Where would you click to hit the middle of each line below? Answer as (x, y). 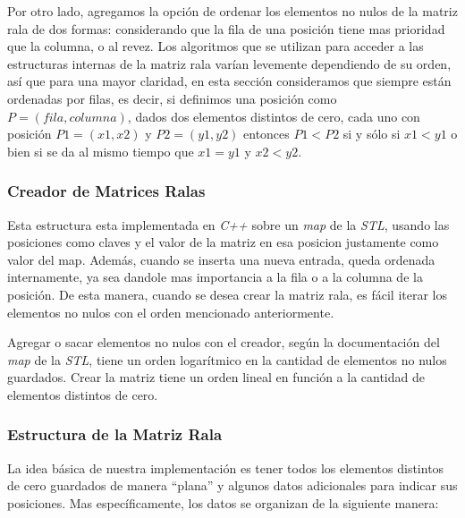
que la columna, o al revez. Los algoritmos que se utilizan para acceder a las (216, 46)
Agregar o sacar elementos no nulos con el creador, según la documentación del (224, 342)
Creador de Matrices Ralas (106, 191)
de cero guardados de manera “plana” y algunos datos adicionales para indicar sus (232, 485)
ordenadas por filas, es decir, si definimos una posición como (172, 98)
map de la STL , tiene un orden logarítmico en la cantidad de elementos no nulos (227, 359)
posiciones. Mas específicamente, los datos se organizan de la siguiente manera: (223, 502)
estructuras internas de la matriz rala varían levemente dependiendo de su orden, (229, 63)
